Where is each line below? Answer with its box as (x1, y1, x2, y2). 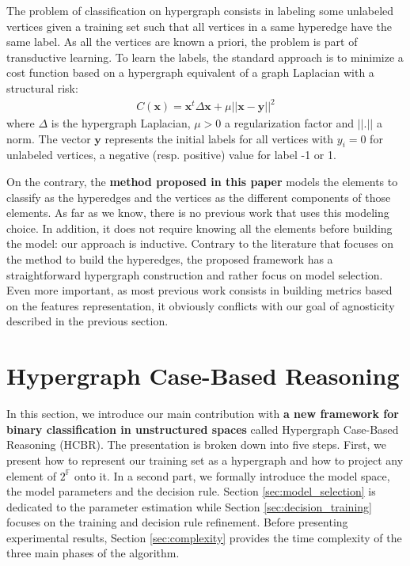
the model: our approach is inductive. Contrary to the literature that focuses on (6, 235, 393, 252)
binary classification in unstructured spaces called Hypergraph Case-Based (6, 420, 399, 437)
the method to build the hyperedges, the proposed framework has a (6, 251, 333, 268)
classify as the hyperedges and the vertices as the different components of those (6, 188, 391, 205)
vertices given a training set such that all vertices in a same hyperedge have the (6, 17, 392, 34)
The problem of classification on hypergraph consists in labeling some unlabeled (6, 2, 394, 18)
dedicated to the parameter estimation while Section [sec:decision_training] (6, 498, 372, 515)
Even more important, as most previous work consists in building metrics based (6, 282, 393, 298)
